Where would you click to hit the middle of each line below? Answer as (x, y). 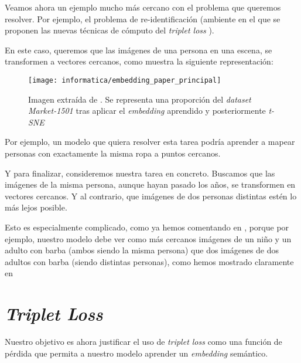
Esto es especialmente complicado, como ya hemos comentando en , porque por (147, 227)
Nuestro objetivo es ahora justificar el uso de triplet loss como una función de (143, 342)
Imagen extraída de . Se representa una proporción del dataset (140, 99)
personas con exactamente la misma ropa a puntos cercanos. (113, 153)
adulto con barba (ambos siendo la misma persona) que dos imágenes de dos (142, 250)
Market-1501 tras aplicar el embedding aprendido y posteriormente (147, 111)
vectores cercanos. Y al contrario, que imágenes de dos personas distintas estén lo (151, 196)
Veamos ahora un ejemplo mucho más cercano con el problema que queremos (143, 7)
